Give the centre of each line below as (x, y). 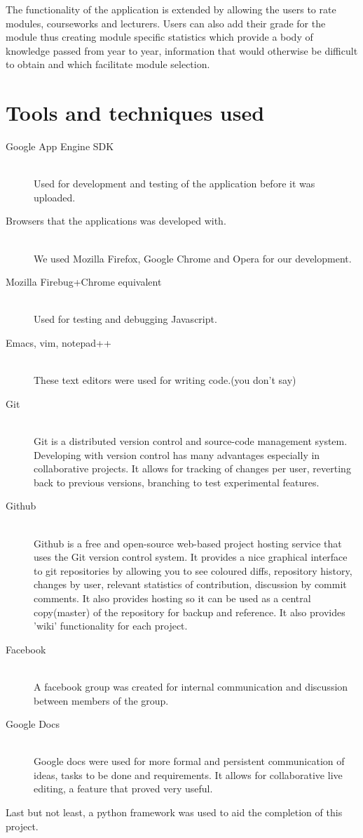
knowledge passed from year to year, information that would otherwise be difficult (182, 50)
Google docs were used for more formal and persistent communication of (189, 761)
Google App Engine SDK (60, 146)
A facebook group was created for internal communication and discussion (191, 686)
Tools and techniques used (135, 113)
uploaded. (55, 197)
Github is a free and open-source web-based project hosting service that (188, 543)
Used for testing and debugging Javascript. (125, 319)
